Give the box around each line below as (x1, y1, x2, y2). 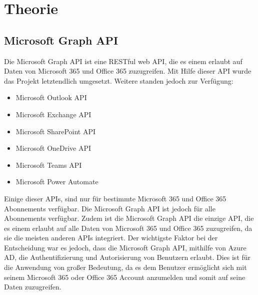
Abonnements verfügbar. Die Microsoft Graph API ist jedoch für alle (4, 203, 215, 213)
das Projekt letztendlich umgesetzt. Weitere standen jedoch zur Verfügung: (4, 75, 233, 86)
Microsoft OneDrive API (15, 143, 91, 153)
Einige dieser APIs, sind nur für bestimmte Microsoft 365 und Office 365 (4, 193, 226, 203)
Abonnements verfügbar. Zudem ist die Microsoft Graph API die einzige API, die (4, 213, 254, 223)
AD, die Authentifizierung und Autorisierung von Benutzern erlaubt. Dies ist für (4, 252, 251, 262)
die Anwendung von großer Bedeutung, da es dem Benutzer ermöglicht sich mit (4, 262, 247, 272)
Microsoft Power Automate (15, 176, 98, 187)
